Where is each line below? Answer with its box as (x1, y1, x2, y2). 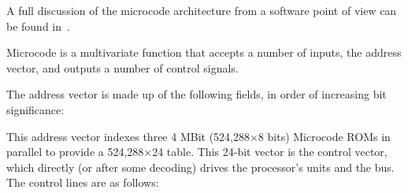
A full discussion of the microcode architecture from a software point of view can (6, 2, 397, 18)
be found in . (6, 17, 70, 34)
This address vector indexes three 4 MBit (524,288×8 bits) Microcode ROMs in (6, 128, 391, 144)
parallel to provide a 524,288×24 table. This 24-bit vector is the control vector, (6, 143, 388, 160)
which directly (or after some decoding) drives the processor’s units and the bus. (6, 158, 395, 175)
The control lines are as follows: (6, 174, 159, 191)
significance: (6, 101, 65, 117)
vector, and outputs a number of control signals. (6, 59, 239, 76)
